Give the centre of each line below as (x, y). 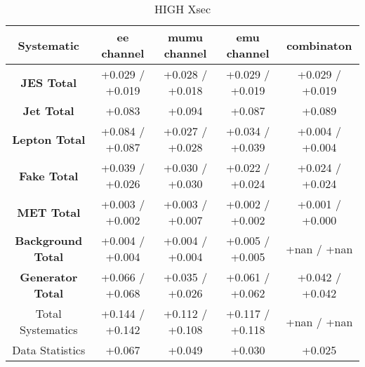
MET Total (49, 212)
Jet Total (48, 111)
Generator (49, 277)
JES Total (49, 82)
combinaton (319, 45)
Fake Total (49, 175)
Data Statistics (49, 350)
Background (49, 240)
